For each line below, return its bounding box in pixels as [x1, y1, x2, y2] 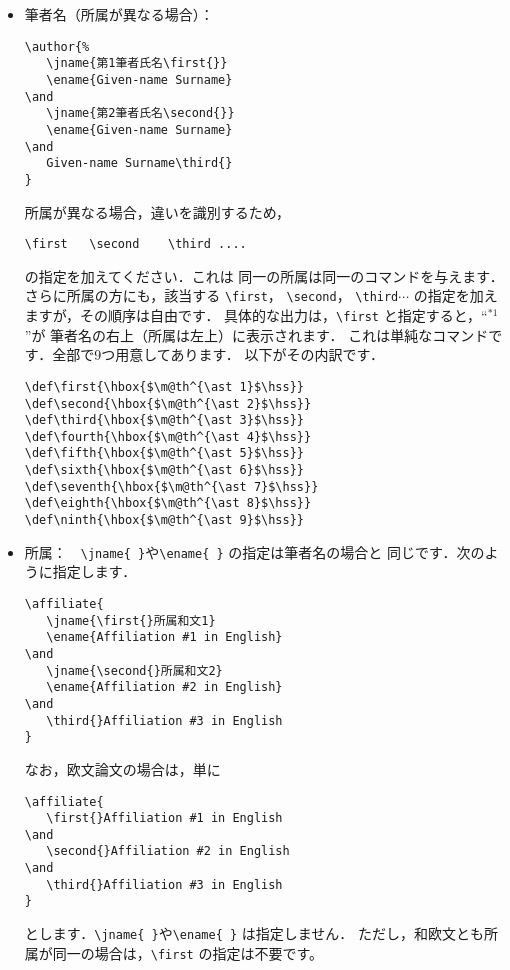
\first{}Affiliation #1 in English [46, 811, 283, 826]
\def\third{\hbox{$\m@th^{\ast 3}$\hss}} [24, 413, 304, 428]
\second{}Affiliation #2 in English [46, 844, 290, 859]
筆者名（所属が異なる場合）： [24, 4, 214, 24]
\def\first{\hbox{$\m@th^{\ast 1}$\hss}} [24, 379, 304, 394]
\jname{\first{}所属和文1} [46, 613, 216, 628]
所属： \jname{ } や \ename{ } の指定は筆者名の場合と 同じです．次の [24, 541, 485, 562]
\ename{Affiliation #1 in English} [46, 630, 283, 645]
